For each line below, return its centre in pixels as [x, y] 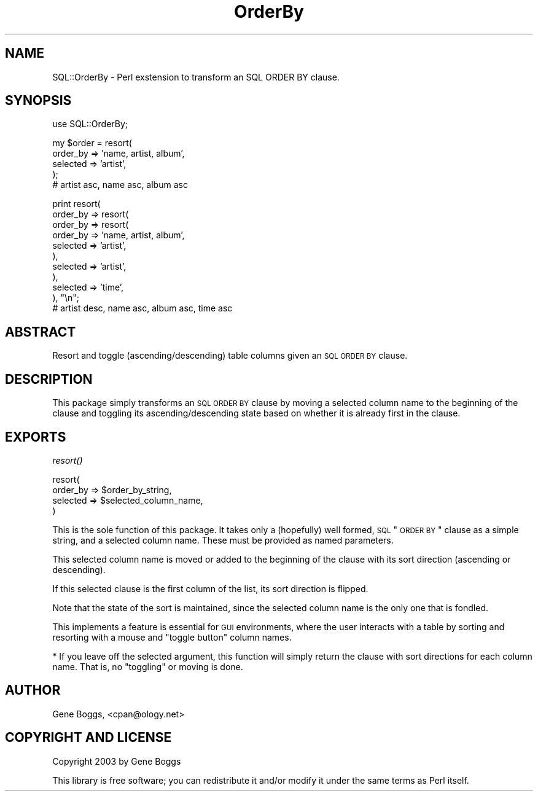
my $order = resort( [92, 143]
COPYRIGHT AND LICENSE [88, 738]
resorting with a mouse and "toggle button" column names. [172, 637]
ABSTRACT [41, 332]
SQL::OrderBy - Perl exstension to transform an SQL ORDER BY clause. [196, 77]
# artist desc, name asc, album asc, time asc [142, 308]
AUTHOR [33, 690]
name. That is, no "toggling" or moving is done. [148, 666]
